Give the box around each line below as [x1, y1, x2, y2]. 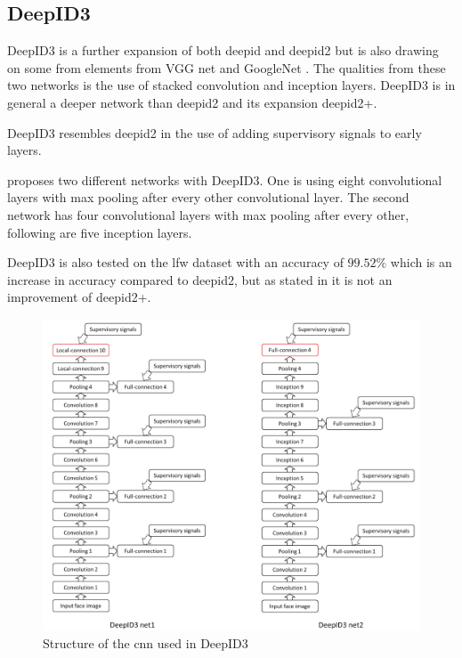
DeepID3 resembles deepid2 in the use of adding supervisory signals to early [7, 123, 422, 142]
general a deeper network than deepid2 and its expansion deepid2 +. [7, 93, 377, 111]
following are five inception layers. [7, 223, 192, 241]
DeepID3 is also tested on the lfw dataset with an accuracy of [7, 253, 344, 272]
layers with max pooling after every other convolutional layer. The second [7, 188, 409, 207]
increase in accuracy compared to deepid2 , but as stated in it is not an [7, 270, 393, 288]
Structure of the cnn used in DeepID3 [43, 633, 248, 652]
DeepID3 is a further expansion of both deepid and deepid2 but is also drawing [7, 41, 439, 60]
